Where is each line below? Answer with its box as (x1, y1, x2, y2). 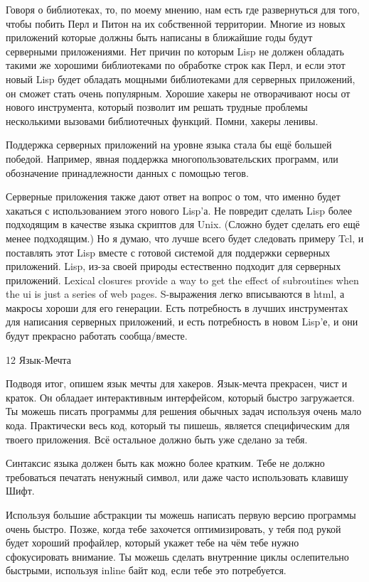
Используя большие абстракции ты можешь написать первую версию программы (6, 507, 356, 522)
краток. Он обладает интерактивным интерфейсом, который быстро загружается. (6, 389, 355, 404)
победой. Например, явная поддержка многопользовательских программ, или (6, 151, 338, 166)
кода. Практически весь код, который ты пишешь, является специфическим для (6, 418, 350, 433)
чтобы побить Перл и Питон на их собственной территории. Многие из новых (6, 16, 346, 31)
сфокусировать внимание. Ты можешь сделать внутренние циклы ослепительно (6, 549, 349, 564)
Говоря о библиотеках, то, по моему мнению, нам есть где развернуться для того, (6, 2, 360, 16)
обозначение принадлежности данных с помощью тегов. (6, 165, 249, 180)
